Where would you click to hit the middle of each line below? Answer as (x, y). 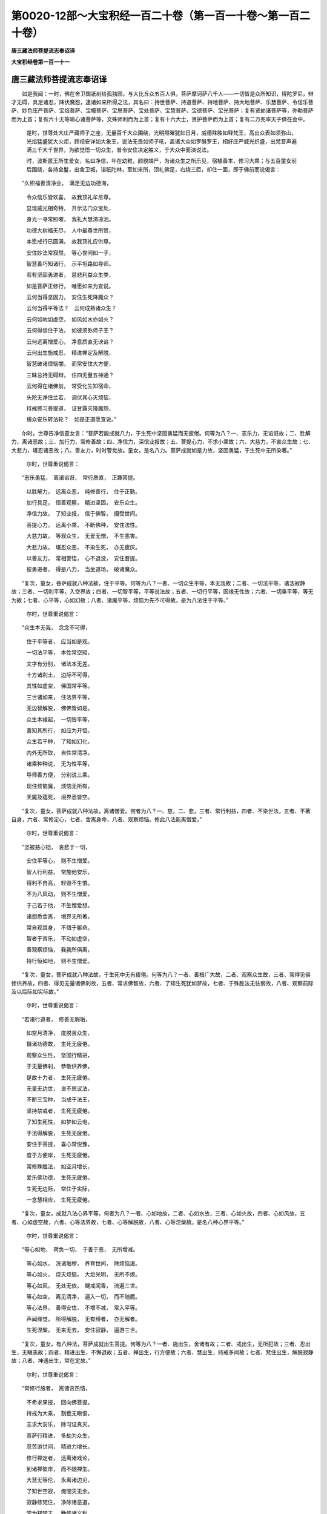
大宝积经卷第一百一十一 (40, 62)
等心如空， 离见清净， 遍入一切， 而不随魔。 (83, 1297)
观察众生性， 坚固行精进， (60, 1055)
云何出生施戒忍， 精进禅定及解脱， (70, 353)
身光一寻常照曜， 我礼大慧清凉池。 (70, 219)
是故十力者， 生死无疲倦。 (60, 1077)
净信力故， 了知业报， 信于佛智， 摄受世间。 (83, 514)
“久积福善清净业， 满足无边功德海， (67, 183)
